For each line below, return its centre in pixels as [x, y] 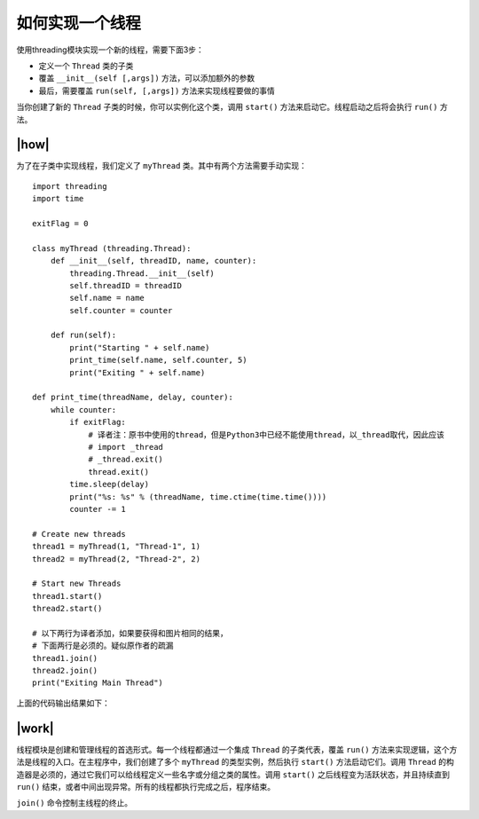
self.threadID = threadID [126, 285]
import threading [70, 186]
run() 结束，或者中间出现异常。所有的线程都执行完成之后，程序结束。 [146, 786]
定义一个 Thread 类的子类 [86, 66]
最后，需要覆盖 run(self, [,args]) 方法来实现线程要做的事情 [157, 91]
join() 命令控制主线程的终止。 [75, 803]
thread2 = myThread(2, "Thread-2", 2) [117, 559]
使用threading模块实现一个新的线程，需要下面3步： [110, 50]
